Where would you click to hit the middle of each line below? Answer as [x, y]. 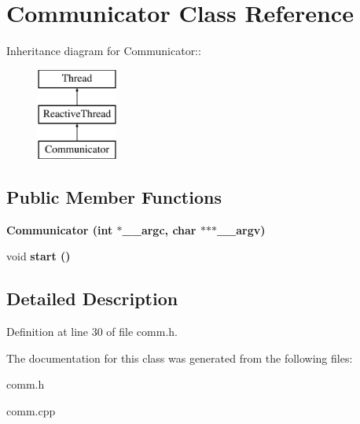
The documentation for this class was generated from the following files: [180, 358]
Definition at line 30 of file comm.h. [92, 332]
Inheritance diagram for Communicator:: [104, 51]
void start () [39, 256]
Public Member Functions [114, 197]
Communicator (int [60, 229]
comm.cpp [31, 411]
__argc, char [159, 229]
